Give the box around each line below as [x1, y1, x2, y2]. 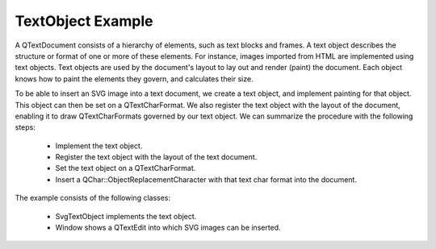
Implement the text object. [55, 141, 143, 151]
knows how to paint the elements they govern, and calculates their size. [15, 73, 254, 84]
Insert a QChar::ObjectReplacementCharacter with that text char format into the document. [55, 174, 357, 185]
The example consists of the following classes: [15, 193, 171, 203]
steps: [15, 122, 36, 132]
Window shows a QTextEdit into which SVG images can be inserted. [55, 222, 282, 233]
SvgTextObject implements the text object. [55, 211, 197, 221]
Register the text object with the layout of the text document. [55, 152, 258, 162]
